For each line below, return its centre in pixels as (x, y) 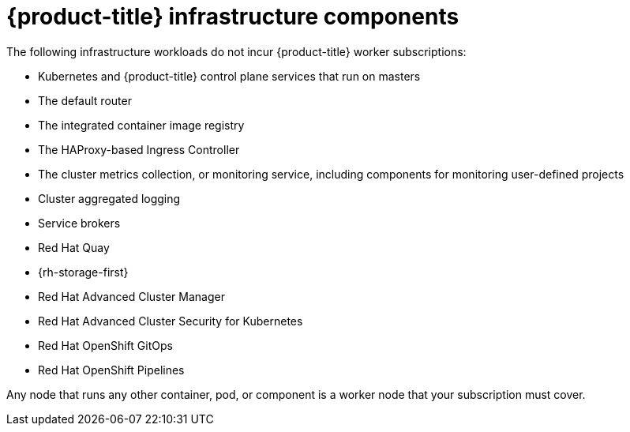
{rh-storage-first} (83, 272)
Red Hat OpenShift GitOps (105, 345)
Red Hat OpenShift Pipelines (111, 370)
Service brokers (79, 223)
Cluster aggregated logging (109, 198)
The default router (85, 100)
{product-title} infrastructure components (233, 17)
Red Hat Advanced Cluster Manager (131, 296)
